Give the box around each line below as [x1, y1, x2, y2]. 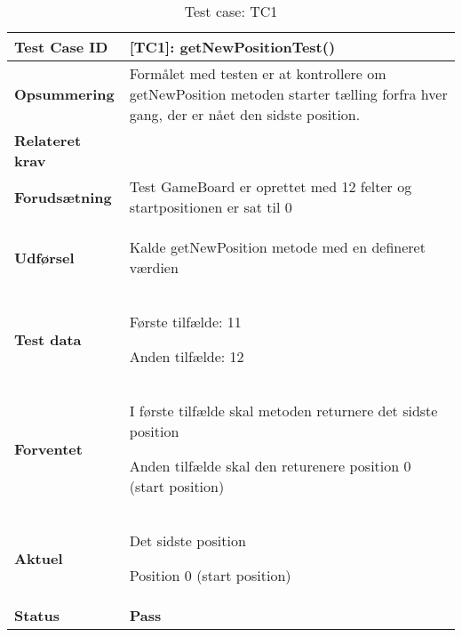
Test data [14, 328, 82, 350]
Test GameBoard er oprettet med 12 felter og [129, 176, 412, 197]
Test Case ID [14, 36, 108, 57]
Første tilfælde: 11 [129, 311, 242, 332]
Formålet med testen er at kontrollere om [129, 63, 386, 84]
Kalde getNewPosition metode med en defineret [129, 237, 426, 257]
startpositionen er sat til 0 [129, 197, 292, 217]
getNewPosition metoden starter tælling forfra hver [129, 84, 448, 104]
